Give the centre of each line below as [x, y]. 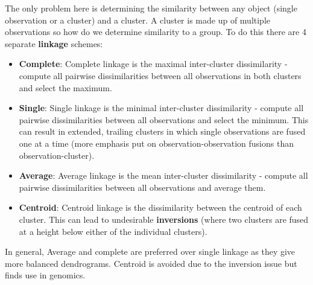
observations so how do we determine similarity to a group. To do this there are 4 [156, 32]
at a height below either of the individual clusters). [113, 231]
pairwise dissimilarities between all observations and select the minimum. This [164, 119]
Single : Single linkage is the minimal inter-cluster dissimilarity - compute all [161, 108]
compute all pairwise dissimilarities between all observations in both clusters [160, 75]
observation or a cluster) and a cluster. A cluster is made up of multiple [138, 20]
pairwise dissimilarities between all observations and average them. [142, 187]
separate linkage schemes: [54, 43]
